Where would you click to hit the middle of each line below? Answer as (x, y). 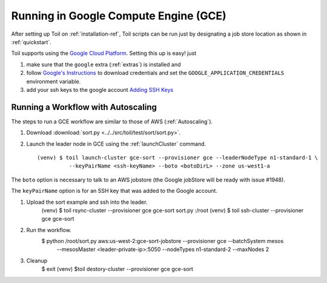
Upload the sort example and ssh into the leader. (87, 202)
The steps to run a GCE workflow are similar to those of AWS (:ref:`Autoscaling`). (112, 122)
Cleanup (37, 261)
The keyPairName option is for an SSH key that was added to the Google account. (114, 191)
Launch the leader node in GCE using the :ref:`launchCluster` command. (116, 144)
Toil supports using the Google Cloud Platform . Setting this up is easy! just (104, 53)
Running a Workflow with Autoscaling (84, 107)
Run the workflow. (49, 230)
